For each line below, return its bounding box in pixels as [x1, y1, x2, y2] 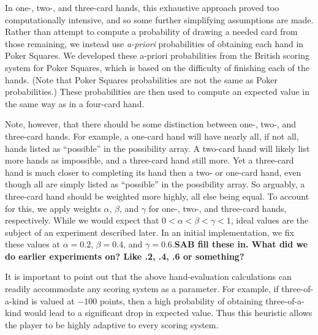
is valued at [31, 294, 75, 307]
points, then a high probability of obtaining [99, 294, 263, 307]
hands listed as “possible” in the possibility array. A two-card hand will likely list [5, 141, 310, 154]
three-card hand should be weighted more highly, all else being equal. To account [5, 189, 309, 202]
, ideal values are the [230, 214, 309, 227]
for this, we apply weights [5, 201, 101, 214]
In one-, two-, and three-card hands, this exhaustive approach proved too [5, 1, 279, 13]
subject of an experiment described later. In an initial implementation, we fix [5, 225, 295, 238]
